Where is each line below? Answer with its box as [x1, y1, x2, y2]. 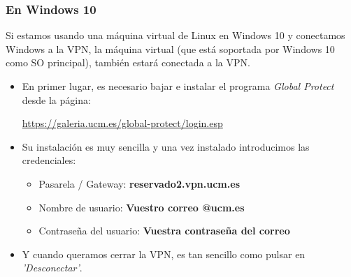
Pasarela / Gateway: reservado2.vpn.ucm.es [38, 176, 240, 190]
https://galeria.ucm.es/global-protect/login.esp [22, 116, 223, 130]
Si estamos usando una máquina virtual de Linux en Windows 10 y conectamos [6, 28, 345, 43]
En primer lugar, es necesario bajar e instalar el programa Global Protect [22, 79, 334, 93]
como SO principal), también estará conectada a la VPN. [6, 55, 250, 70]
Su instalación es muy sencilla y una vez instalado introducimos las [22, 139, 310, 154]
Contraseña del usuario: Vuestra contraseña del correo [38, 223, 290, 238]
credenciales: [22, 153, 76, 167]
